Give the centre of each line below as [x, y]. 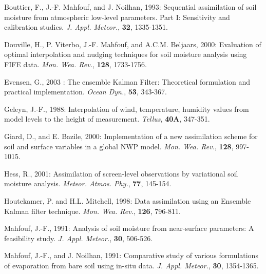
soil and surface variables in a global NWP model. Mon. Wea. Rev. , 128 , [119, 146]
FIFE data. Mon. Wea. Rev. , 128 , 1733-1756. [75, 64]
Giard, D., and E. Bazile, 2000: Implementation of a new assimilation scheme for [131, 136]
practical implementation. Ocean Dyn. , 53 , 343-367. [85, 92]
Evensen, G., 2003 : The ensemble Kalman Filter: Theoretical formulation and [127, 81]
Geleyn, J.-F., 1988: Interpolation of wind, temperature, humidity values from [127, 109]
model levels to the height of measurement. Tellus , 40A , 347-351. [107, 119]
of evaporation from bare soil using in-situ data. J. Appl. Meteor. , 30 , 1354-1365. [131, 265]
